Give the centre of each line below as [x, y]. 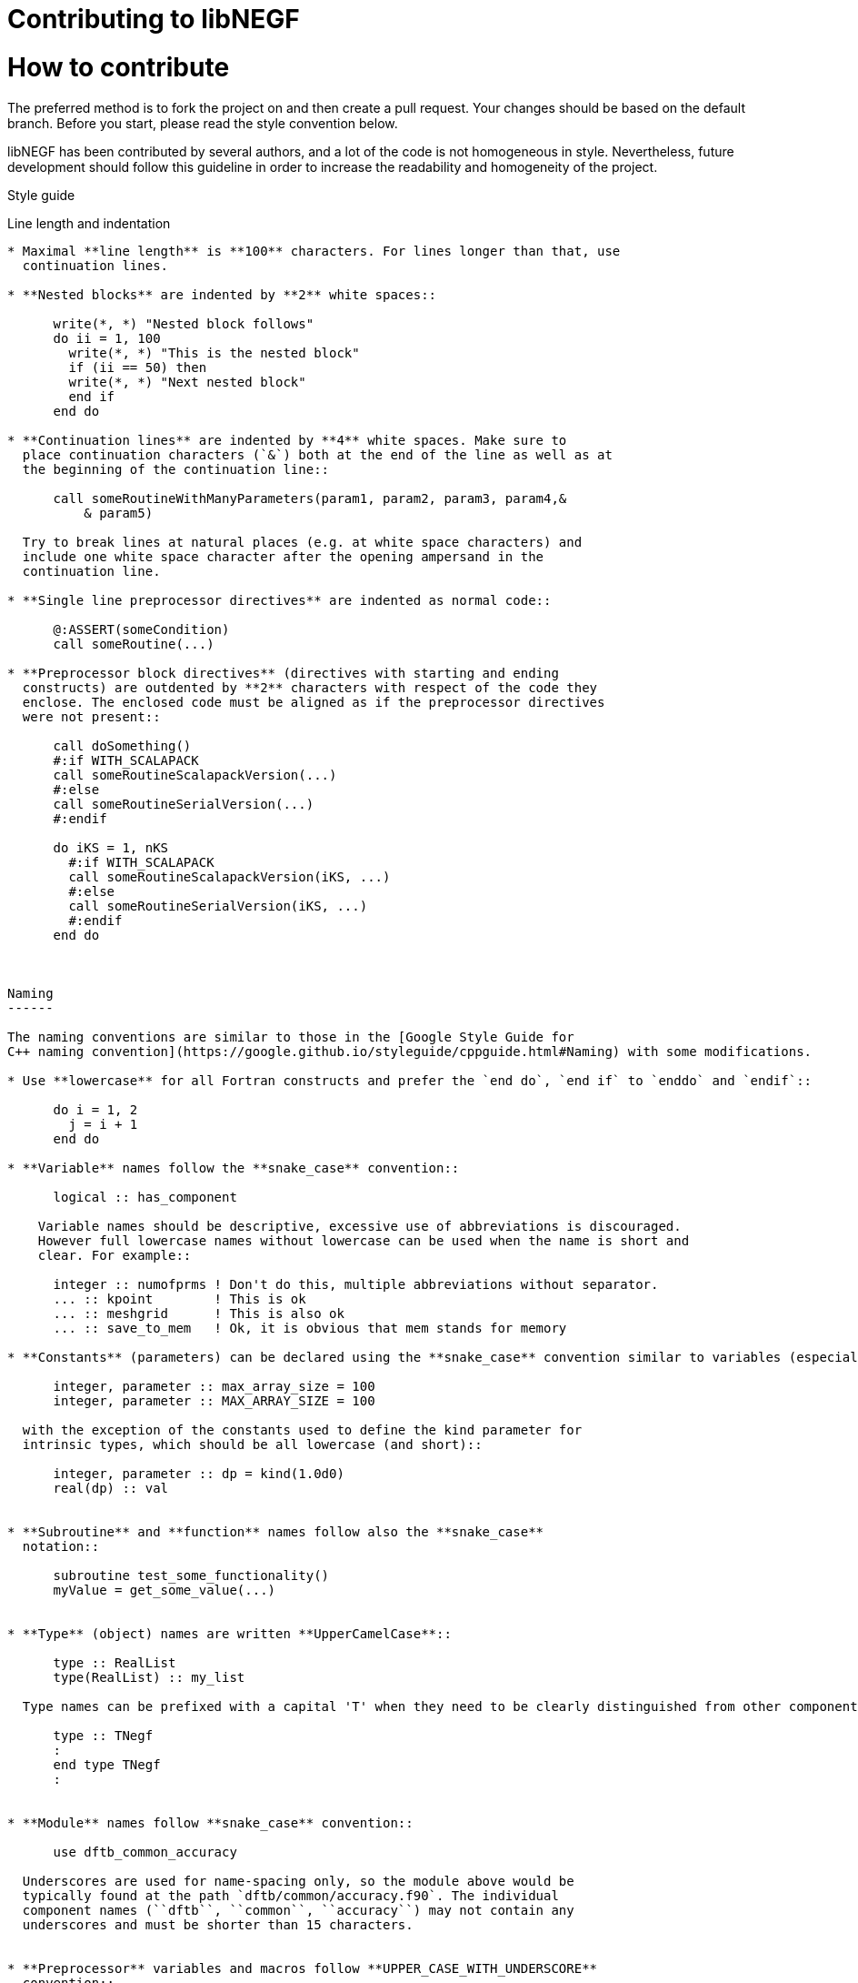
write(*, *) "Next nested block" [187, 382]
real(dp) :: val [111, 1488]
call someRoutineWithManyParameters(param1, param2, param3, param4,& [310, 498]
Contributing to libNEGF [154, 19]
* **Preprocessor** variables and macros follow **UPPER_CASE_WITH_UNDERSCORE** [303, 1968]
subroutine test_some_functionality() [191, 1575]
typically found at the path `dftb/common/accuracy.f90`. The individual [290, 1895]
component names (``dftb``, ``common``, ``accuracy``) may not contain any [298, 1910]
